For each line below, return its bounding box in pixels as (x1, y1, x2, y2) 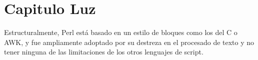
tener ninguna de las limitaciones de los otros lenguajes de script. (4, 46, 203, 57)
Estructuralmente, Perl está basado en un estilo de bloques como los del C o (4, 27, 237, 37)
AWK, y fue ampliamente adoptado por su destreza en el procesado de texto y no (4, 36, 254, 47)
